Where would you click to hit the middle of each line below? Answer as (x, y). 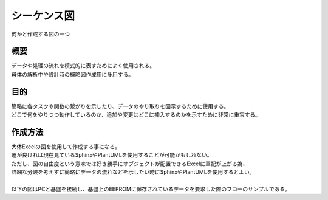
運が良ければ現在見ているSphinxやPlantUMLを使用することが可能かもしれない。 (112, 155)
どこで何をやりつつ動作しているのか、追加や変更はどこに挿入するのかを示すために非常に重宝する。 (136, 115)
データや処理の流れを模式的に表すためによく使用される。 (83, 66)
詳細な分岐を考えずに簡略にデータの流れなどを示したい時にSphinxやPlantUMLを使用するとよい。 (133, 172)
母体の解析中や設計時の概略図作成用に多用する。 (72, 74)
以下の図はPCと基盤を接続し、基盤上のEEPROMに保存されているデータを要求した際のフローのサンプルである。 (151, 189)
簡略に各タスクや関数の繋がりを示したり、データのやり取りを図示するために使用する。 (120, 106)
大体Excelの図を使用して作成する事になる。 (66, 147)
